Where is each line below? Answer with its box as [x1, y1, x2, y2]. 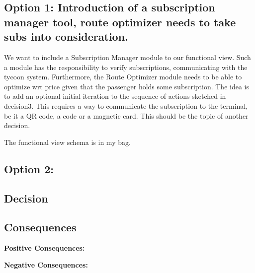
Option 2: [4, 161, 54, 176]
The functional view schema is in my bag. [4, 136, 131, 147]
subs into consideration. [4, 29, 128, 44]
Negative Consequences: [4, 259, 88, 270]
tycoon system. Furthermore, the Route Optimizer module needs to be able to [4, 71, 242, 82]
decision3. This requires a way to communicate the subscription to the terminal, [4, 100, 248, 111]
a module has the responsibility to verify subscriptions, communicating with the [4, 62, 248, 72]
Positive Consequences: [4, 243, 85, 253]
